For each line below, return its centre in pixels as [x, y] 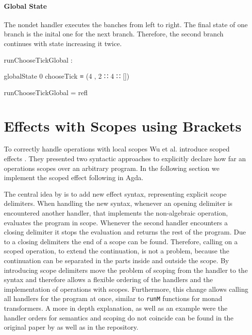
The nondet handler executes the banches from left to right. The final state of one [126, 24]
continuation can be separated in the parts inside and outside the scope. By [117, 260]
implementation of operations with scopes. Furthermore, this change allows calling [126, 289]
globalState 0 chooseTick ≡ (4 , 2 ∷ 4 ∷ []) [67, 76]
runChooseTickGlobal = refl [46, 92]
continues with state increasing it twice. [63, 43]
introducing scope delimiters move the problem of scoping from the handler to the [126, 270]
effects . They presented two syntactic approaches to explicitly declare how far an [125, 159]
